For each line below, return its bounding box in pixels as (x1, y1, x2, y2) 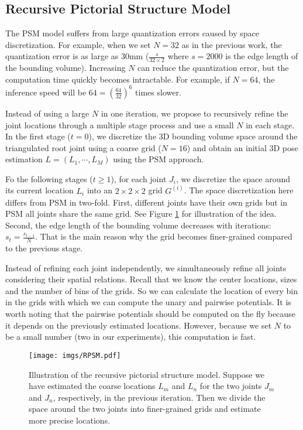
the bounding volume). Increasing (5, 62, 126, 74)
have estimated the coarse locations (29, 380, 156, 392)
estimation (5, 153, 43, 165)
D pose (273, 141, 298, 153)
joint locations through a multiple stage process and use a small (5, 118, 234, 131)
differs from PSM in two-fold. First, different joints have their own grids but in (5, 196, 288, 208)
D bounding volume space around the (163, 130, 298, 142)
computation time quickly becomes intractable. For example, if (5, 73, 230, 85)
